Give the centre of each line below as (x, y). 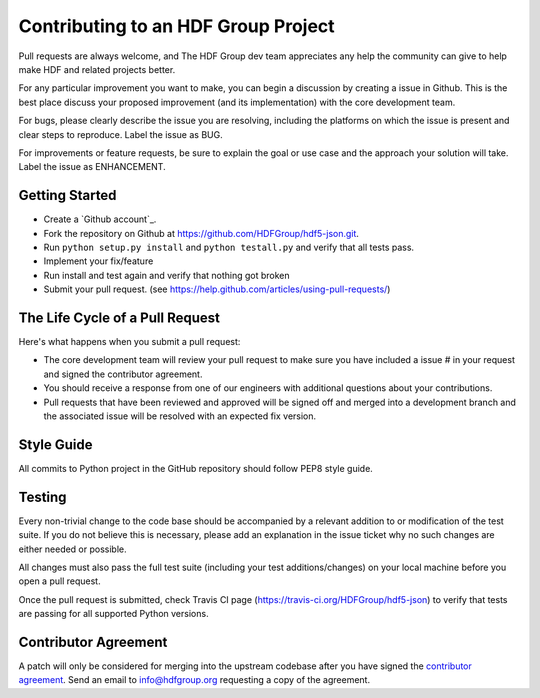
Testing (42, 496)
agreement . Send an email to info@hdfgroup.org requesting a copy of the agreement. (194, 680)
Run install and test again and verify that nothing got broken (166, 275)
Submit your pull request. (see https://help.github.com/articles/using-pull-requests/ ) (217, 289)
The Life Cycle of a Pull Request (119, 317)
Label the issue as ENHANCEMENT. (92, 167)
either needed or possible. (72, 549)
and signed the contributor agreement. (123, 374)
